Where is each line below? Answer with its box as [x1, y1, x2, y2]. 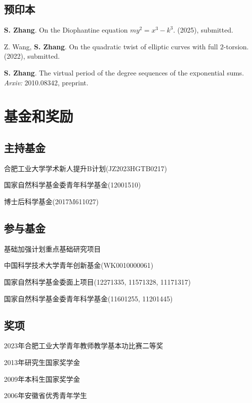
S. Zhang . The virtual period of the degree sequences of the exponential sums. [4, 67, 244, 77]
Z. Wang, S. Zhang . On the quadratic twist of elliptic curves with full [4, 41, 218, 51]
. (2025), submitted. [173, 25, 233, 35]
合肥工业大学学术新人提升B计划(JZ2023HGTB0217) [4, 163, 168, 173]
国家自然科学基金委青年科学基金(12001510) [4, 180, 141, 190]
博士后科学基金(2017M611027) [4, 196, 99, 206]
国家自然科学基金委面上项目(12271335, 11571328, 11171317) [4, 276, 191, 287]
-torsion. [223, 41, 249, 51]
